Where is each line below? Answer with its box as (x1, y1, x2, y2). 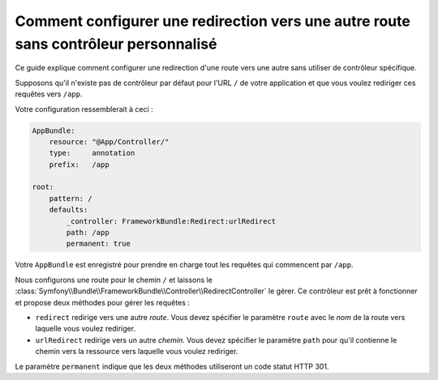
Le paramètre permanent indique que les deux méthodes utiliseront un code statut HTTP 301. (15, 361, 329, 371)
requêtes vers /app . (15, 89, 83, 99)
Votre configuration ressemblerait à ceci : (15, 104, 153, 113)
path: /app (66, 228, 109, 237)
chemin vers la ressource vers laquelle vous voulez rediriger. (35, 347, 238, 357)
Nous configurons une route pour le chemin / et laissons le (15, 275, 213, 284)
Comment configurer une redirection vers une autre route (15, 12, 411, 30)
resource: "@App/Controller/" (49, 137, 170, 146)
